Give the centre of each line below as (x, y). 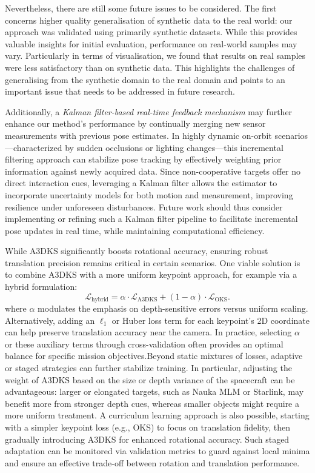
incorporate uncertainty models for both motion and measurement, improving (149, 194)
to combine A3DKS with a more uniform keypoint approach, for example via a (151, 274)
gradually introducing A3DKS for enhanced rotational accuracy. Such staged (147, 439)
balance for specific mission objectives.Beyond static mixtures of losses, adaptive (154, 356)
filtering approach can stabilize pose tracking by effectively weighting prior (143, 159)
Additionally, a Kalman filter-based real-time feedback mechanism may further (149, 111)
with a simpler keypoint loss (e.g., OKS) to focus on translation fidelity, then (148, 427)
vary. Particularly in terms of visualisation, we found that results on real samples (155, 55)
